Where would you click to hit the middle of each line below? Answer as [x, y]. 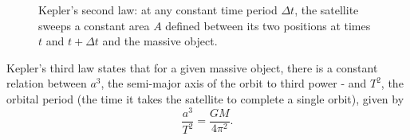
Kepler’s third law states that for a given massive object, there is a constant [192, 67]
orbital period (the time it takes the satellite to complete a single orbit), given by [205, 98]
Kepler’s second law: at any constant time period [158, 10]
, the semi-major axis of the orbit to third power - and [234, 83]
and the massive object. [160, 41]
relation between [47, 83]
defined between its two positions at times [268, 25]
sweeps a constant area [94, 25]
